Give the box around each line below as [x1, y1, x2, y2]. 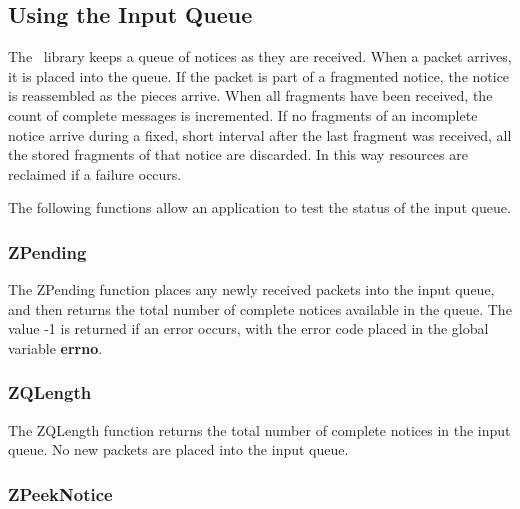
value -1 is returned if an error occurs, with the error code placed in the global [8, 318, 489, 339]
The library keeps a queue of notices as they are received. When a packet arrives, [8, 46, 512, 67]
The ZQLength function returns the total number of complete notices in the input [8, 419, 511, 440]
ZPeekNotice [8, 481, 113, 506]
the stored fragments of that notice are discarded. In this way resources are [8, 144, 468, 165]
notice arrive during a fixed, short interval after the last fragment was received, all [8, 124, 512, 145]
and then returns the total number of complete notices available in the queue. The [8, 298, 512, 319]
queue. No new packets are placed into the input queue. [8, 439, 349, 460]
